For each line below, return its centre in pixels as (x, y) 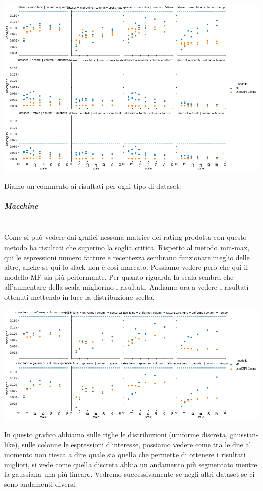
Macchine (21, 205)
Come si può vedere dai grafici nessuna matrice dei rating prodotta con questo (125, 237)
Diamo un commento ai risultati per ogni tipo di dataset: (93, 186)
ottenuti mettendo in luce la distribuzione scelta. (79, 296)
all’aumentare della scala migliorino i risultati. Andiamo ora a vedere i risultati (126, 287)
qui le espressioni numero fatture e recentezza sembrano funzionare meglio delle (127, 257)
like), (12, 444)
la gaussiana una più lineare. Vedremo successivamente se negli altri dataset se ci (129, 474)
